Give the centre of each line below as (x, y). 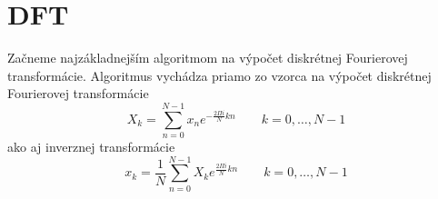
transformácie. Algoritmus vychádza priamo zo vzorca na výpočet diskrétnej (219, 75)
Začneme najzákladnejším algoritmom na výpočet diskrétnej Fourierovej (208, 58)
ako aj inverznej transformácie (91, 147)
